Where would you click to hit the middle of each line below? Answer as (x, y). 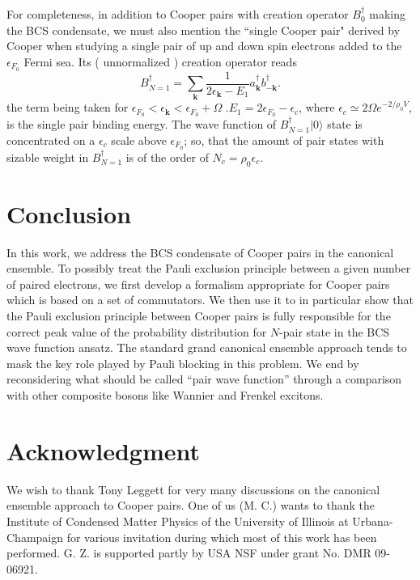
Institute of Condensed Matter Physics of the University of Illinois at (178, 521)
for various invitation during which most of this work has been (222, 537)
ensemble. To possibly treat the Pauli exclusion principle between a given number (209, 268)
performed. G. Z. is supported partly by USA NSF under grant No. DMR (189, 553)
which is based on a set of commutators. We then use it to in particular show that (210, 300)
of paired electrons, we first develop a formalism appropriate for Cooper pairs (198, 284)
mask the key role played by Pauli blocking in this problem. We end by (183, 363)
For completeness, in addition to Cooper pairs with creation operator (178, 14)
